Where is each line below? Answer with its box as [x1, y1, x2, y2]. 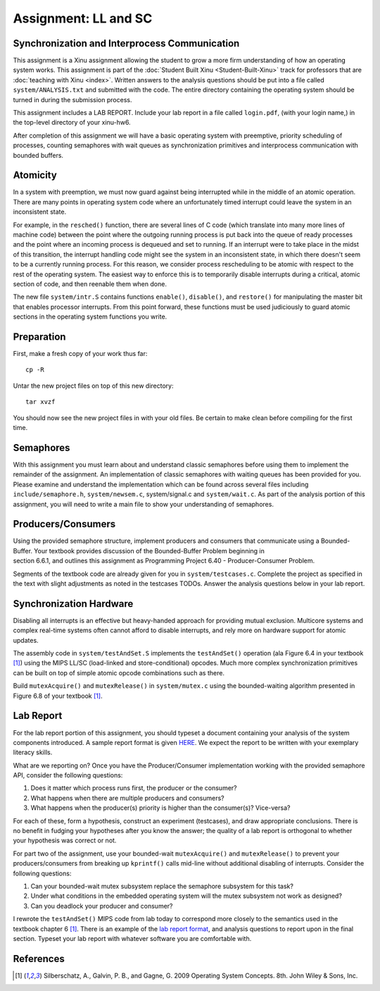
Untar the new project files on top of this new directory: [13, 381, 174, 390]
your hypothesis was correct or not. [13, 836, 117, 845]
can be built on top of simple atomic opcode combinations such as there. [13, 668, 225, 677]
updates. [13, 636, 39, 644]
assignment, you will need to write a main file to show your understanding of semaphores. [13, 500, 274, 508]
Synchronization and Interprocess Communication [13, 37, 240, 49]
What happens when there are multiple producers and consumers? [30, 794, 224, 802]
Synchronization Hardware [13, 598, 134, 610]
